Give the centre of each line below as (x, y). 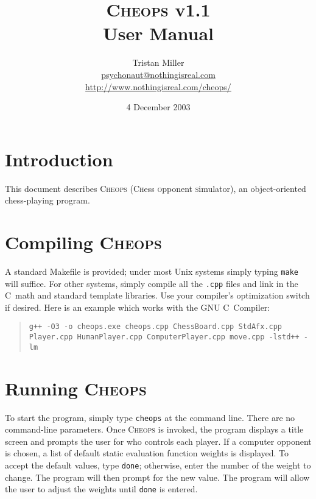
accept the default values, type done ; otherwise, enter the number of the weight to (158, 465)
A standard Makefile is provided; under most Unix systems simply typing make (152, 271)
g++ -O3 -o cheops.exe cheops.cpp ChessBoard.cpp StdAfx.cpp (156, 327)
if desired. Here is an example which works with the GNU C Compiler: (138, 307)
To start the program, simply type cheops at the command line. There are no (150, 417)
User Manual (158, 33)
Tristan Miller (158, 62)
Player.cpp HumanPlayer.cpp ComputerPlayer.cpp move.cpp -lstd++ (164, 337)
